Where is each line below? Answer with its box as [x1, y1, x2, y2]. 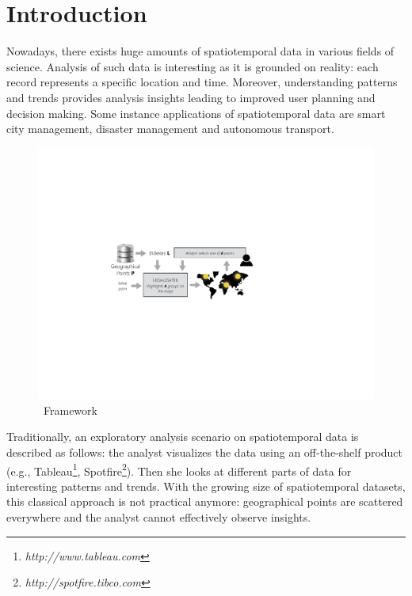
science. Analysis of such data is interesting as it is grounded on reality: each [6, 58, 379, 74]
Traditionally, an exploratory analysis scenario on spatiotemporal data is [6, 428, 359, 445]
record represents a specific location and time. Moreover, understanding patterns [6, 74, 398, 90]
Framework [43, 401, 97, 418]
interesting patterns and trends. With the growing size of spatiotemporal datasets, [6, 477, 406, 494]
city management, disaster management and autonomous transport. [6, 120, 334, 137]
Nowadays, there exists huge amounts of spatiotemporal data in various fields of [6, 43, 395, 59]
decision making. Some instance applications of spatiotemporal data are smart [6, 104, 386, 121]
